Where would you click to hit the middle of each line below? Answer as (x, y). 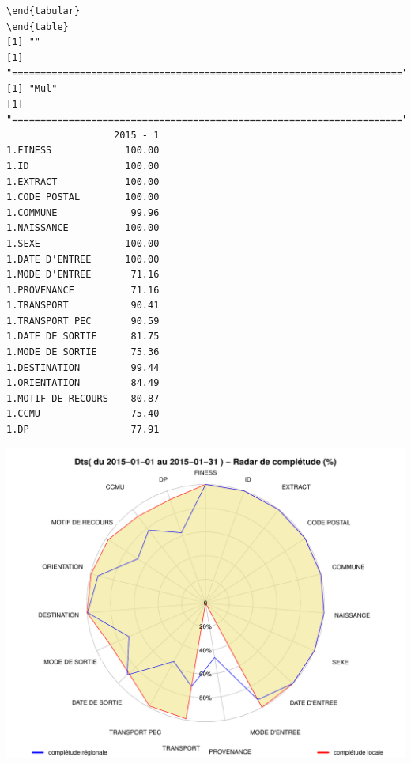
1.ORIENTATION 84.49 (83, 383)
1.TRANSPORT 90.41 (83, 306)
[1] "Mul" (32, 88)
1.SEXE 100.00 (83, 243)
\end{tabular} (43, 11)
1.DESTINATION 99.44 (83, 367)
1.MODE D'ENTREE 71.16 (83, 275)
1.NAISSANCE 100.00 (83, 228)
